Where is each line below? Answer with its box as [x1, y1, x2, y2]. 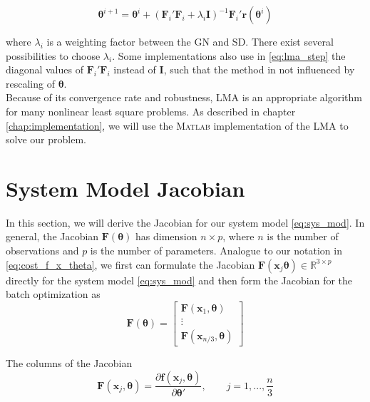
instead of [113, 62, 156, 77]
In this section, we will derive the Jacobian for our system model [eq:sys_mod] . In [6, 215, 365, 230]
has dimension [135, 229, 197, 244]
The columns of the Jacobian [6, 355, 133, 370]
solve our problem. [6, 132, 86, 147]
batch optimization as [6, 287, 101, 301]
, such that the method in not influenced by [163, 62, 355, 77]
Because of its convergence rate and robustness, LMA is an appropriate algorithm [6, 90, 363, 105]
